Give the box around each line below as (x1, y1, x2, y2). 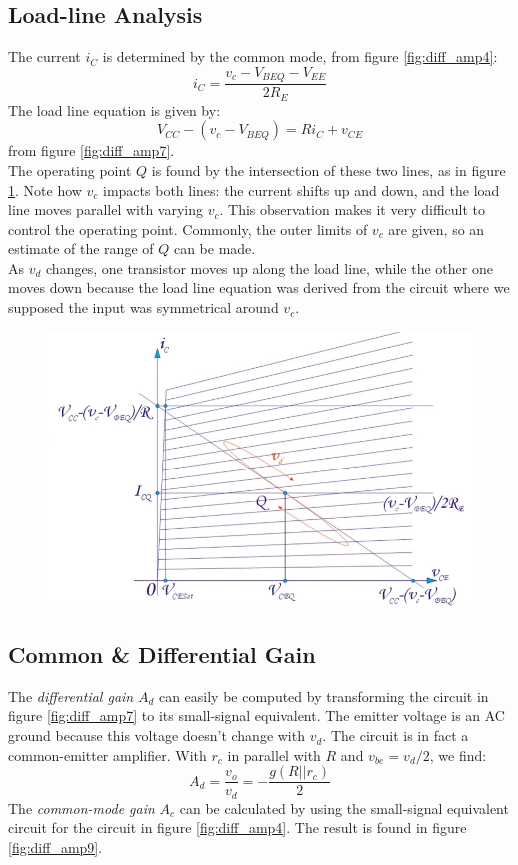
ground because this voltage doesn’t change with (8, 725, 305, 746)
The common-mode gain (8, 797, 155, 818)
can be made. (173, 238, 256, 259)
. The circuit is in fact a (322, 725, 469, 746)
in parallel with (227, 744, 321, 765)
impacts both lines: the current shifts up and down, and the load (103, 179, 500, 200)
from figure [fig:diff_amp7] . (8, 140, 175, 161)
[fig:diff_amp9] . (8, 836, 103, 857)
